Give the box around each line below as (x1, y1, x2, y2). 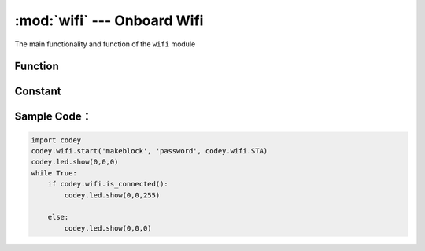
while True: (31, 168, 78, 177)
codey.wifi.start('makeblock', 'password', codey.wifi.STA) (31, 146, 268, 155)
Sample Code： (14, 110, 92, 124)
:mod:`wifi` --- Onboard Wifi (14, 12, 204, 29)
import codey (31, 135, 82, 145)
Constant (14, 85, 61, 98)
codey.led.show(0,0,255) (64, 190, 161, 200)
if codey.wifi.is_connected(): (47, 179, 168, 189)
